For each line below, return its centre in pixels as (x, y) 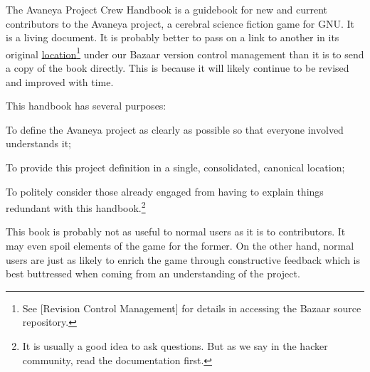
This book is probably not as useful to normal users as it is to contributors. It (176, 232)
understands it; (38, 143)
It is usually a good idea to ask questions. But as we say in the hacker (175, 346)
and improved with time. (60, 81)
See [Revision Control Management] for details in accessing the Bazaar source (192, 308)
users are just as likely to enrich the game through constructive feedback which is (183, 259)
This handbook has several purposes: (86, 106)
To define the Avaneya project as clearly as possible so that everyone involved (175, 129)
